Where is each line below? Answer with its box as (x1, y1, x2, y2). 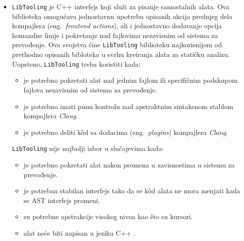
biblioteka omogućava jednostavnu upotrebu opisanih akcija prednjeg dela (12, 11, 232, 21)
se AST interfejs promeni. (23, 195, 100, 205)
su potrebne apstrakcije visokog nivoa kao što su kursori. (23, 211, 193, 222)
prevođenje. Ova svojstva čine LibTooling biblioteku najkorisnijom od (12, 39, 222, 50)
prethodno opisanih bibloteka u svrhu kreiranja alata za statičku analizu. (12, 49, 230, 59)
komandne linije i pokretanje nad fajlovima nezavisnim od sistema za (12, 30, 218, 40)
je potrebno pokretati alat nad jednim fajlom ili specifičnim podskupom (23, 75, 238, 85)
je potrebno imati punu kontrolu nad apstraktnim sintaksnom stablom (23, 101, 233, 111)
